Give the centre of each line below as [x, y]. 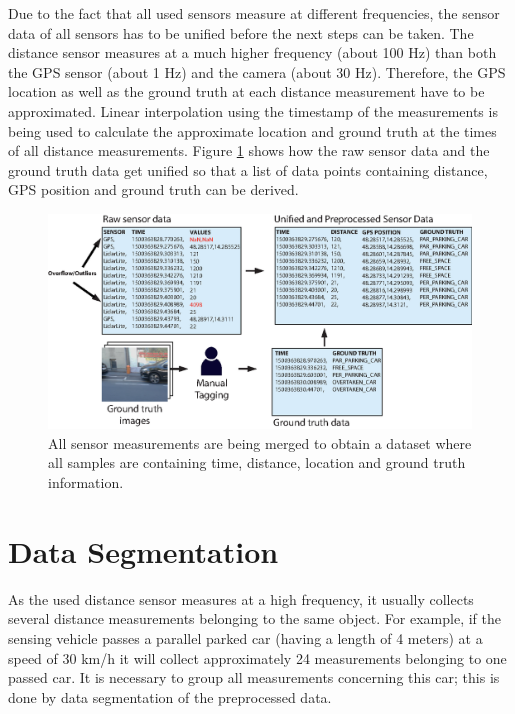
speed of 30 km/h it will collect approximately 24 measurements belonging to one [257, 657]
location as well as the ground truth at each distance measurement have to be [246, 91]
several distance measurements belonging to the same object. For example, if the [254, 618]
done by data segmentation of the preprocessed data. [170, 696]
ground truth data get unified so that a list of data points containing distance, [248, 169]
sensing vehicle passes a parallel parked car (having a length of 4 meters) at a [245, 637]
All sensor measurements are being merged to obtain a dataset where [260, 442]
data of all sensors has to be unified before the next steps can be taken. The [241, 32]
